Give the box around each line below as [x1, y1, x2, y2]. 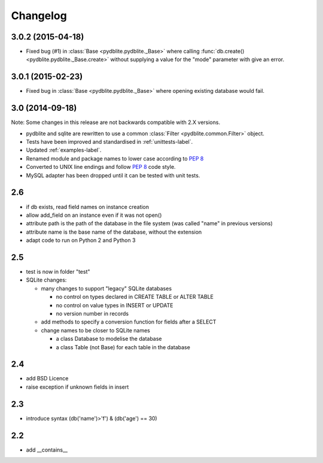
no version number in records [56, 310, 129, 317]
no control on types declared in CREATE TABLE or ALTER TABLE [56, 293, 214, 301]
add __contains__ [26, 446, 68, 453]
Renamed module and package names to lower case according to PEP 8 [26, 155, 204, 162]
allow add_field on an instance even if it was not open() [26, 211, 162, 219]
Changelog [11, 9, 67, 22]
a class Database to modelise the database [56, 335, 162, 343]
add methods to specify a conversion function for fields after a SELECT [41, 318, 217, 326]
